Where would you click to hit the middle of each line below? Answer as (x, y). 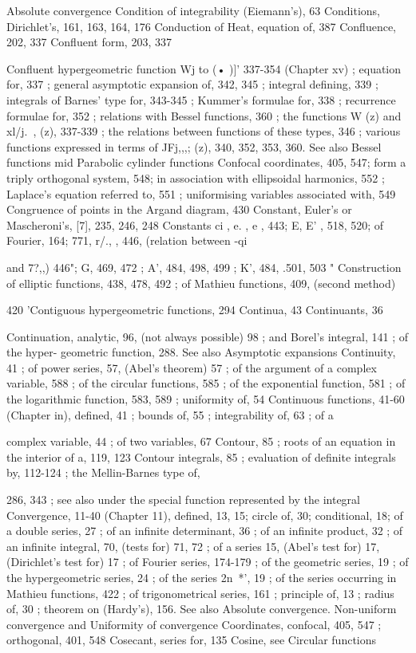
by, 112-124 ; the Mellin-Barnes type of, (103, 472)
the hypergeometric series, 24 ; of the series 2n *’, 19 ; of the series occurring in (202, 577)
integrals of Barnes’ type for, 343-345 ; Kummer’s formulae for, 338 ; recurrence (201, 99)
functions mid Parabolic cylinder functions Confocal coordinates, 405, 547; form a (206, 162)
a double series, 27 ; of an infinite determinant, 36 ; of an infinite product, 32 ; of (205, 531)
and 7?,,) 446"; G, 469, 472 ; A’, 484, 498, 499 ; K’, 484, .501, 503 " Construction (204, 267)
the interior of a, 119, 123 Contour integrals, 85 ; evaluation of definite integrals (201, 456)
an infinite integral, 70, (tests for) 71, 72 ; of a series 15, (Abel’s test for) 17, (193, 546)
